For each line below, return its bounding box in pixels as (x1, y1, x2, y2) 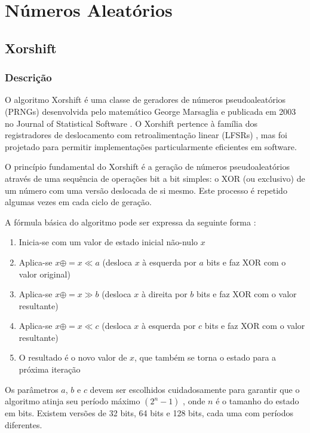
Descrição (5, 70, 52, 85)
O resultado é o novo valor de (19, 351, 127, 364)
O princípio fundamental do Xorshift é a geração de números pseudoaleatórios (5, 160, 290, 173)
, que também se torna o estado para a (134, 351, 277, 364)
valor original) (19, 267, 70, 280)
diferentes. (5, 418, 42, 431)
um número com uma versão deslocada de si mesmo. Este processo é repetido (5, 184, 287, 196)
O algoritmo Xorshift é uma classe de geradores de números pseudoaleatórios (5, 93, 286, 106)
